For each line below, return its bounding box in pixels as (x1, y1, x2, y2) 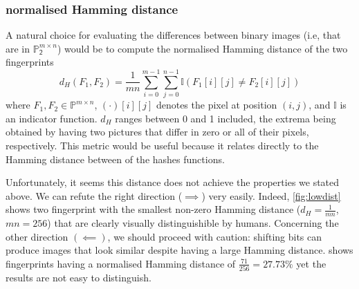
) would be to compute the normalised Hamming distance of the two (57, 41, 348, 55)
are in (6, 41, 30, 55)
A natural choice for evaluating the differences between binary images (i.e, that (6, 28, 341, 42)
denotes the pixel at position (156, 97, 277, 112)
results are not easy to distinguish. (6, 270, 151, 285)
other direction (6, 229, 68, 243)
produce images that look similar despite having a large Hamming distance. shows (6, 243, 353, 257)
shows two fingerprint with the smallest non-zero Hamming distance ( (6, 202, 301, 216)
